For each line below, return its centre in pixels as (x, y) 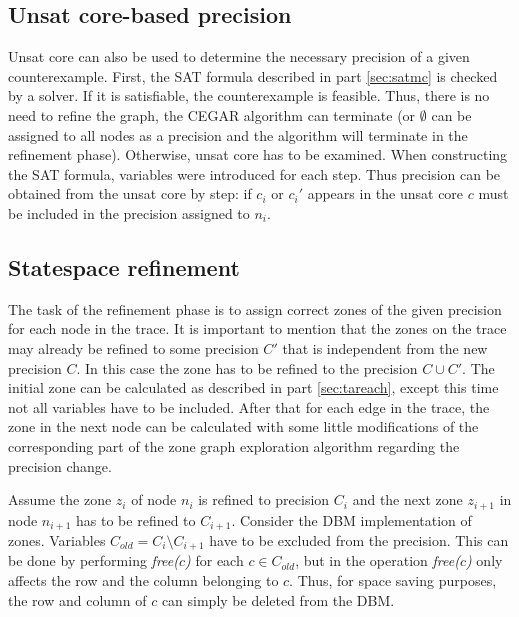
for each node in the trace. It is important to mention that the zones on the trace (257, 328)
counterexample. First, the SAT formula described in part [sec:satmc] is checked (253, 75)
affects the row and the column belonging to (143, 580)
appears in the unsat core (385, 193)
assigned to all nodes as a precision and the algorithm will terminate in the (238, 134)
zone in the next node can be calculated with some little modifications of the (243, 426)
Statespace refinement (124, 266)
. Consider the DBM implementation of (351, 519)
